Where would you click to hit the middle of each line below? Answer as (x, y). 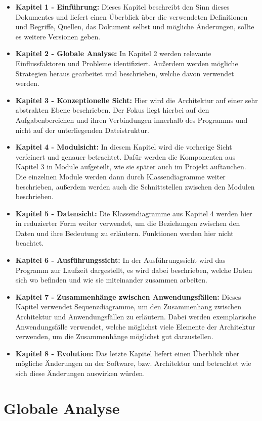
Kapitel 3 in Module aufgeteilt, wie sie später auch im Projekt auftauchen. (131, 167)
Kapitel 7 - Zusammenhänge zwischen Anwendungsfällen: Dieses (128, 296)
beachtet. (30, 243)
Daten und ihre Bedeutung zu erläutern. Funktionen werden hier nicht (124, 233)
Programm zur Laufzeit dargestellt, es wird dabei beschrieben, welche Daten (134, 270)
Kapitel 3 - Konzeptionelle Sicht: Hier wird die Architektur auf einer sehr (137, 100)
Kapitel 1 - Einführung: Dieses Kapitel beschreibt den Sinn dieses (122, 7)
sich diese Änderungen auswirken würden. (80, 373)
